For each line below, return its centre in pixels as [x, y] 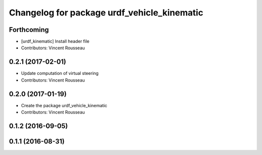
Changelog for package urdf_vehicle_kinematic [106, 13]
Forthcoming [29, 30]
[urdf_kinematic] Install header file [55, 42]
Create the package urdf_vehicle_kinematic [64, 105]
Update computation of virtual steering [60, 73]
